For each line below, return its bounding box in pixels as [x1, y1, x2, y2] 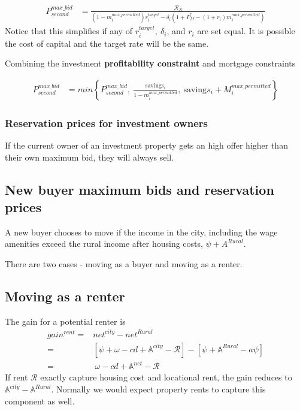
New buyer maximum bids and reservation [5, 180, 274, 198]
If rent [5, 371, 28, 383]
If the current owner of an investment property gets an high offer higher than [5, 139, 288, 152]
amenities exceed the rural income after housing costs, [5, 237, 203, 250]
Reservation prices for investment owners [5, 115, 208, 130]
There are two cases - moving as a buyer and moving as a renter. [5, 257, 243, 270]
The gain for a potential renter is [5, 315, 126, 327]
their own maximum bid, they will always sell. [5, 150, 174, 163]
